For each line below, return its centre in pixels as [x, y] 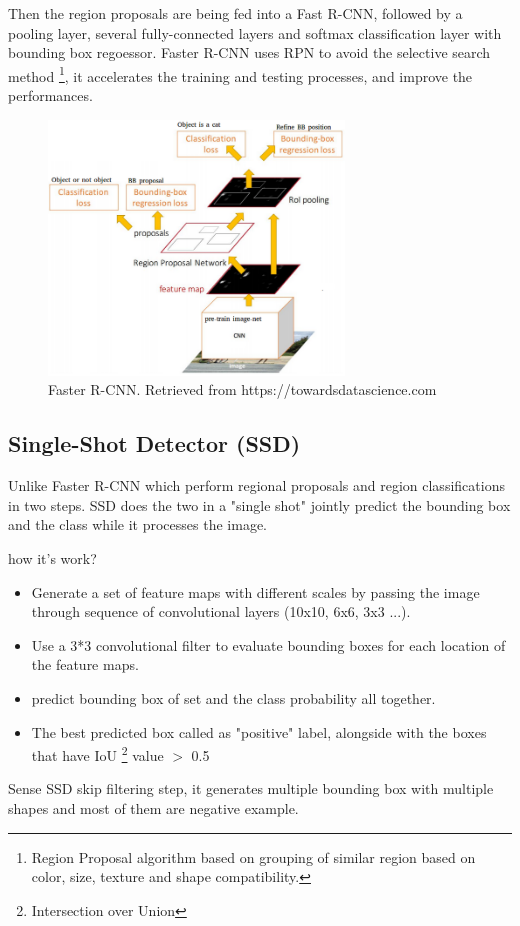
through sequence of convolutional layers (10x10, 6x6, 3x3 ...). [221, 611]
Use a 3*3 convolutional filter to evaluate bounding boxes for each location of [268, 644]
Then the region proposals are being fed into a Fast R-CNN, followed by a [235, 13]
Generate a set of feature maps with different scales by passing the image [255, 591]
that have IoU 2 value [97, 753]
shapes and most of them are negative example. [153, 808]
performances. [50, 95]
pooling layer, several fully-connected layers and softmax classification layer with [255, 32]
